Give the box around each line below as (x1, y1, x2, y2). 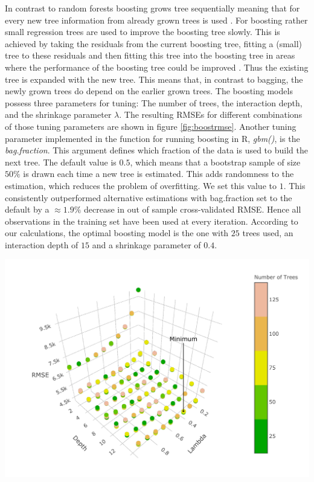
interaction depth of (5, 238, 78, 251)
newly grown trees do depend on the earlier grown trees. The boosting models (5, 85, 293, 97)
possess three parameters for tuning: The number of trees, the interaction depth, (5, 96, 303, 109)
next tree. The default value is (5, 155, 117, 168)
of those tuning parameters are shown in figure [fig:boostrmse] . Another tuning (5, 120, 296, 132)
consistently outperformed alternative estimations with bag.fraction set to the (5, 191, 292, 204)
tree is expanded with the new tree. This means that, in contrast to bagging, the (5, 72, 303, 85)
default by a (5, 203, 50, 216)
